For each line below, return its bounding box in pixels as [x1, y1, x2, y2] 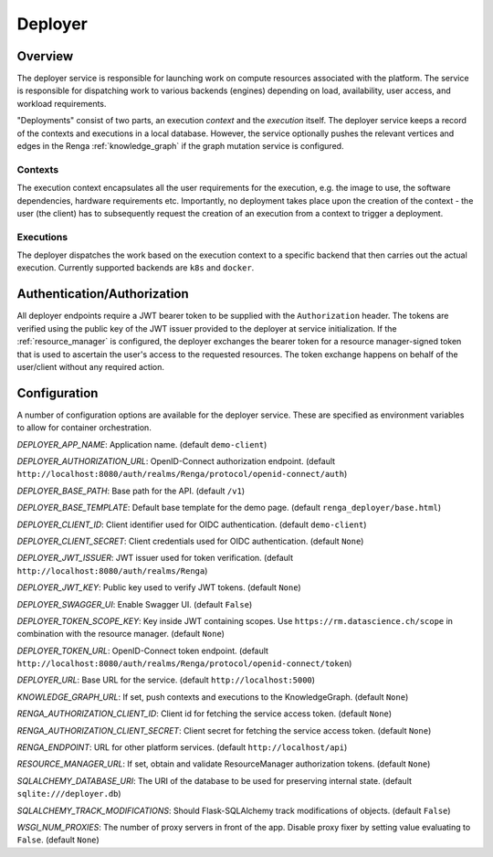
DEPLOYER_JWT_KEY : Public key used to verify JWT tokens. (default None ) [16, 582, 301, 593]
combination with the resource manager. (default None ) [16, 629, 226, 640]
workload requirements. [16, 98, 107, 109]
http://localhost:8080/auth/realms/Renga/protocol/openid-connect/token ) [16, 658, 352, 669]
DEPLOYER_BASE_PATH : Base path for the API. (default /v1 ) [16, 485, 246, 496]
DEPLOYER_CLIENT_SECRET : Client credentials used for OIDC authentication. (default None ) [16, 535, 364, 546]
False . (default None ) [16, 834, 100, 845]
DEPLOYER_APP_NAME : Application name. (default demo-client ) [16, 439, 267, 450]
